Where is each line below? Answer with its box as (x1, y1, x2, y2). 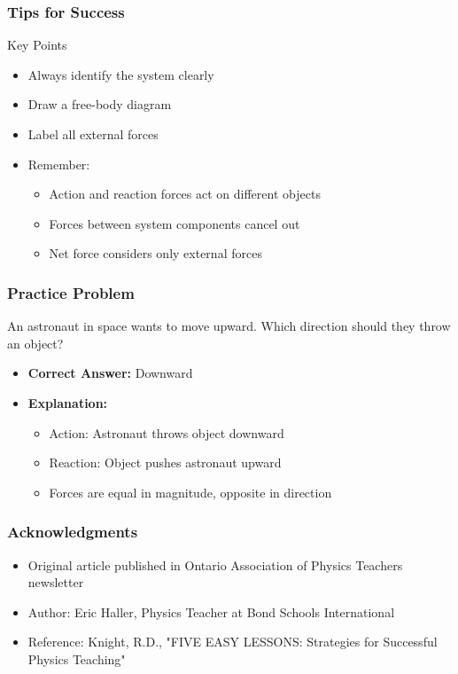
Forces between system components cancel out (49, 214, 300, 232)
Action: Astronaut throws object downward (49, 423, 284, 442)
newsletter (27, 573, 84, 592)
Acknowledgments (7, 521, 138, 543)
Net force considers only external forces (49, 244, 262, 263)
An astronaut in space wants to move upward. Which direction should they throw (7, 317, 451, 335)
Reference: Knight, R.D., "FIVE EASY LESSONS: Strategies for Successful (27, 632, 438, 651)
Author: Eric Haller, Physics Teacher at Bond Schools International (27, 602, 395, 621)
